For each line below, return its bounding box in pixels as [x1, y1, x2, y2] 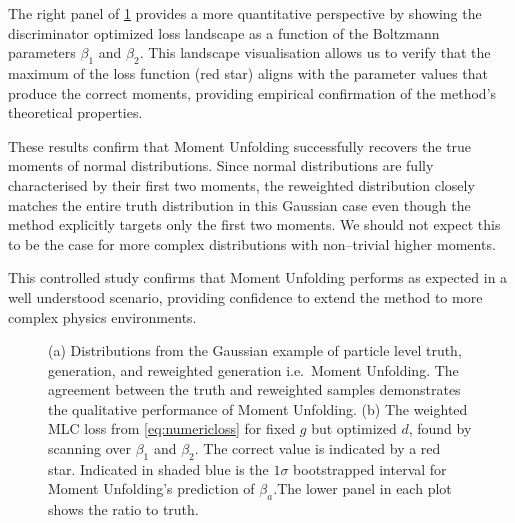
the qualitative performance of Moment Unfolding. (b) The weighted [48, 398, 468, 419]
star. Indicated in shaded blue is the [48, 458, 269, 479]
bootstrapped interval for [293, 458, 447, 479]
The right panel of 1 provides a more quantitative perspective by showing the [8, 3, 482, 23]
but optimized [311, 418, 397, 439]
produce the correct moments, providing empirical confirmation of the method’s [8, 82, 497, 103]
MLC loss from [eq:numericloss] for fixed [48, 418, 296, 439]
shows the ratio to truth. [48, 499, 199, 520]
